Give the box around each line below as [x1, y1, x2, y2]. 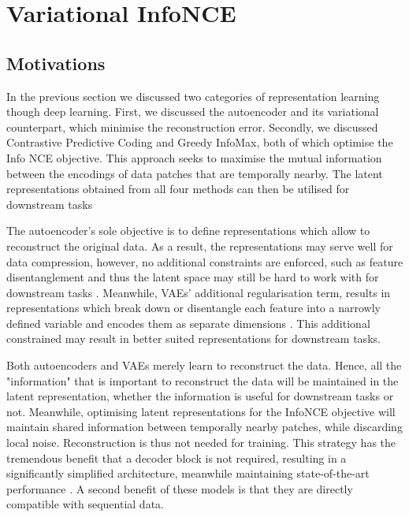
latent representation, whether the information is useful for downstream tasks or [6, 388, 394, 404]
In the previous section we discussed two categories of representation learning [6, 87, 380, 104]
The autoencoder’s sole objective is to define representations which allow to [6, 222, 370, 239]
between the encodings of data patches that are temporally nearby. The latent [6, 165, 383, 181]
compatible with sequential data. [6, 496, 164, 512]
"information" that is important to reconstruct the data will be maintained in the [6, 372, 399, 389]
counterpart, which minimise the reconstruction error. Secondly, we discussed [6, 118, 378, 135]
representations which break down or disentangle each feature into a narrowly [6, 299, 381, 316]
